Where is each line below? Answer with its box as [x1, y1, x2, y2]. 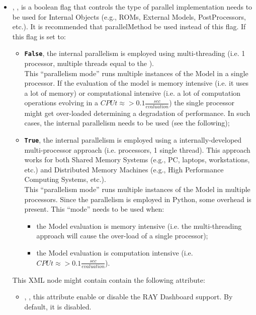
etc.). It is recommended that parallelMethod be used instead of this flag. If [12, 21, 246, 32]
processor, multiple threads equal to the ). [24, 58, 154, 69]
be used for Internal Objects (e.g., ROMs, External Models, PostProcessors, [12, 11, 246, 22]
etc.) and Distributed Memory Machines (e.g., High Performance [24, 164, 224, 174]
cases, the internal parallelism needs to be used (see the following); [24, 117, 230, 128]
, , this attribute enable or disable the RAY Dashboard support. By [24, 291, 233, 302]
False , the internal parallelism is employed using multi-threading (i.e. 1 [24, 48, 245, 58]
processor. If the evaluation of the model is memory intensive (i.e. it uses [24, 78, 249, 88]
